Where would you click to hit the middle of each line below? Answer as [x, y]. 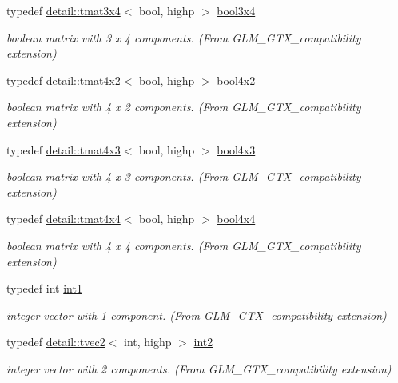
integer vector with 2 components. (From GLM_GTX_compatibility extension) [199, 368]
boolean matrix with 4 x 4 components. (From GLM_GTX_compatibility [184, 245]
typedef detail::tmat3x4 [64, 10]
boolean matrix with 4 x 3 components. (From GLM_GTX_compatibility [184, 176]
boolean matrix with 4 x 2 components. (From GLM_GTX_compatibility [184, 107]
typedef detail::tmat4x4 [64, 219]
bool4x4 [236, 219]
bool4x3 [236, 149]
